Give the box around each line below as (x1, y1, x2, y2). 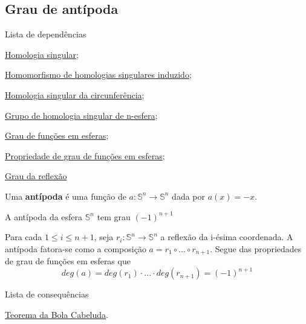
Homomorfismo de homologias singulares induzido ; (5, 68, 192, 81)
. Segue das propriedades (210, 242, 302, 255)
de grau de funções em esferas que (5, 255, 131, 267)
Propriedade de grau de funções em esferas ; (5, 149, 165, 162)
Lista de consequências (5, 288, 89, 300)
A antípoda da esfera (5, 210, 83, 223)
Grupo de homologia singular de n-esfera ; (5, 109, 158, 121)
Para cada (5, 230, 42, 243)
